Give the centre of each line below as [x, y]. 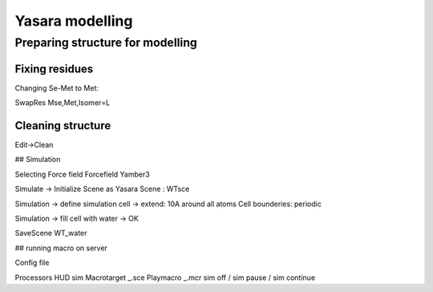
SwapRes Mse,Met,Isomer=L [63, 103]
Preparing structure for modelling [106, 43]
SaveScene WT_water [51, 233]
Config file [32, 263]
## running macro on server [61, 248]
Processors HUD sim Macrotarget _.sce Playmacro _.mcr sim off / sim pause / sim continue [165, 278]
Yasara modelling [74, 21]
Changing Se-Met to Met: [57, 87]
